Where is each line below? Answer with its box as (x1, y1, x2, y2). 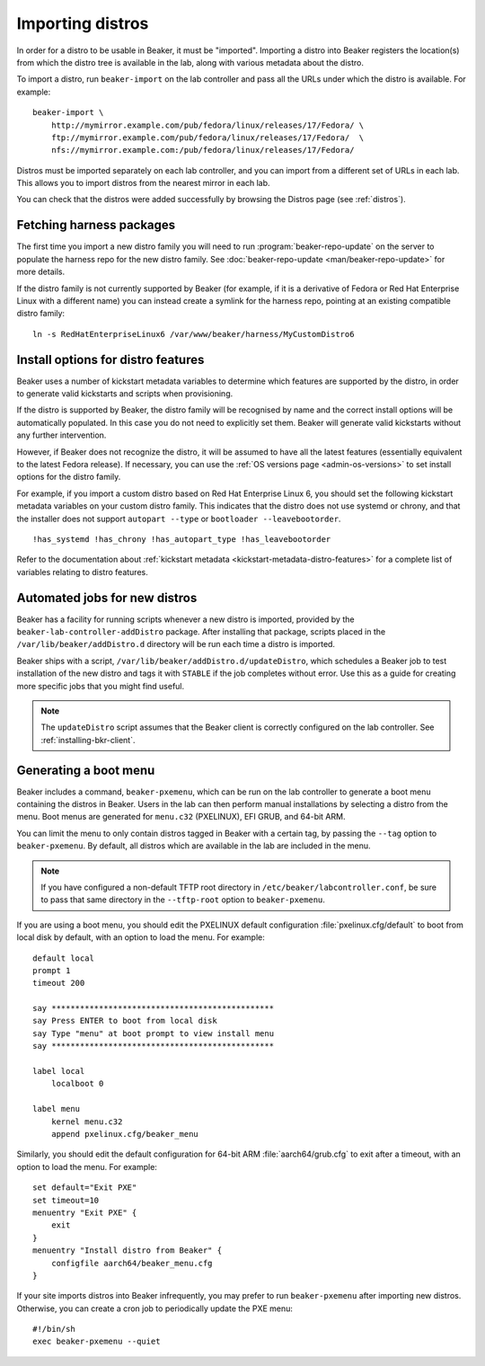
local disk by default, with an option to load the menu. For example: (16, 932, 265, 943)
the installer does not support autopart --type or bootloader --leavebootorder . (16, 513, 341, 524)
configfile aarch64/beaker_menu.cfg (50, 1258, 213, 1268)
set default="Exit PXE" (32, 1183, 137, 1193)
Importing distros (16, 13, 149, 33)
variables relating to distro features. (16, 566, 148, 577)
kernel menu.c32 (50, 1116, 123, 1127)
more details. (16, 266, 66, 278)
